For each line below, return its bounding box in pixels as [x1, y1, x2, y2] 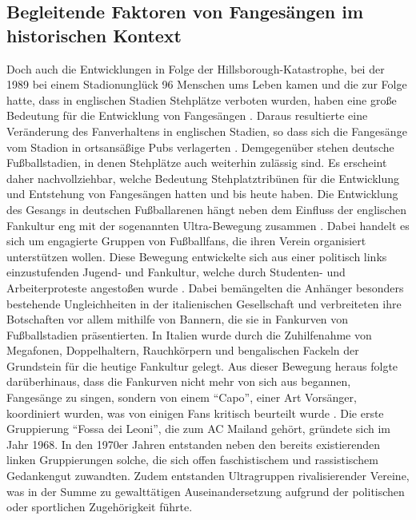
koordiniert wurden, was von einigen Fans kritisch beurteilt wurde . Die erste [6, 404, 384, 421]
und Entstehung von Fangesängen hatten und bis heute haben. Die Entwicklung [6, 185, 398, 202]
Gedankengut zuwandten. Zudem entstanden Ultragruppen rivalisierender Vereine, [6, 467, 410, 484]
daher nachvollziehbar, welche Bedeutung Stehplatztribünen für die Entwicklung [6, 169, 399, 186]
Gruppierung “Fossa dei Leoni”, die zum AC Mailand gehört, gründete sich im [6, 420, 391, 437]
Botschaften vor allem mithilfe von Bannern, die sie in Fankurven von [6, 311, 349, 327]
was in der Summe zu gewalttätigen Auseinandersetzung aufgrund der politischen [6, 482, 405, 499]
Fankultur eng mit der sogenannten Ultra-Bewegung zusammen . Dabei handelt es [6, 216, 410, 233]
